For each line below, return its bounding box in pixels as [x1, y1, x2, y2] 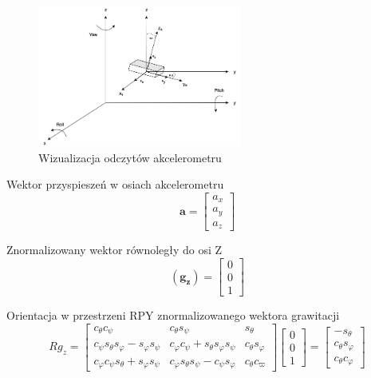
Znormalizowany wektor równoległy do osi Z [6, 241, 223, 258]
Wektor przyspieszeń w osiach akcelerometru [6, 176, 224, 193]
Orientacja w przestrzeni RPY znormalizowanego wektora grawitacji [6, 307, 340, 324]
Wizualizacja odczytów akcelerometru [38, 149, 222, 165]
